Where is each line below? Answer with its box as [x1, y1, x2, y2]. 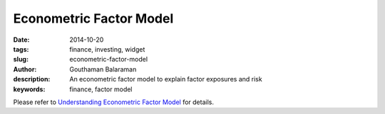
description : [13, 75, 51, 84]
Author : [13, 64, 37, 74]
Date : [13, 35, 30, 44]
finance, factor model [69, 85, 133, 93]
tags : [13, 45, 29, 53]
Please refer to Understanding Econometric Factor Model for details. [13, 98, 214, 106]
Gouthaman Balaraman [69, 64, 137, 74]
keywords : [13, 85, 46, 93]
